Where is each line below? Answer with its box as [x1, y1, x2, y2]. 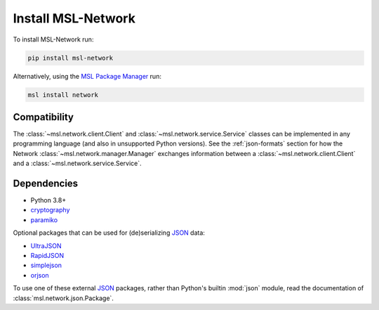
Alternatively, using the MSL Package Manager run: [13, 72, 161, 80]
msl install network [27, 91, 98, 98]
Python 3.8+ [30, 196, 67, 205]
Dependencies [13, 177, 79, 189]
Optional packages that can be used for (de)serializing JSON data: [13, 228, 205, 237]
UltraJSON [30, 241, 62, 250]
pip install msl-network [27, 53, 114, 62]
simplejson [30, 261, 62, 270]
